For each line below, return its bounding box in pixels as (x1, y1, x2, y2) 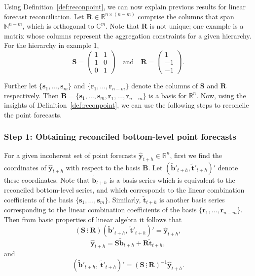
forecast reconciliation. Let (4, 11, 84, 21)
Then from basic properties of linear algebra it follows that (4, 214, 182, 224)
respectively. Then (4, 90, 59, 100)
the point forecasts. (4, 109, 62, 119)
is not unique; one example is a (149, 21, 244, 31)
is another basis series (159, 194, 225, 204)
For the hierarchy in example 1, (4, 40, 99, 50)
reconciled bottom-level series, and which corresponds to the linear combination (4, 185, 245, 195)
